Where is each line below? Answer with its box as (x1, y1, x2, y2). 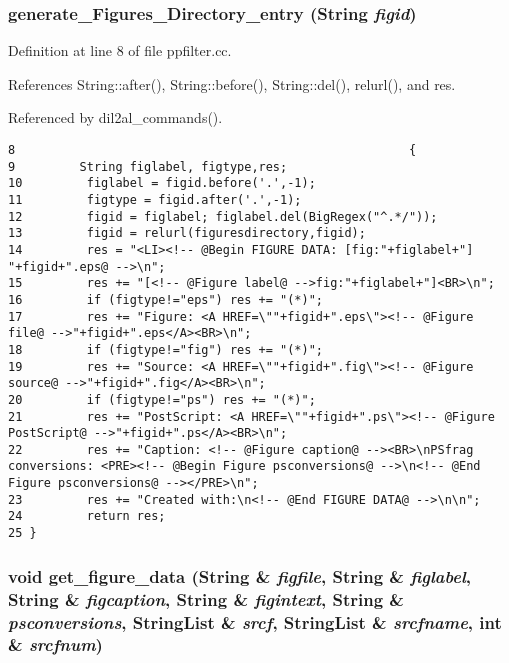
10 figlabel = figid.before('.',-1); (8, 176, 316, 191)
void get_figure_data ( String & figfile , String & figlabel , (8, 563, 472, 588)
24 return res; (8, 509, 166, 524)
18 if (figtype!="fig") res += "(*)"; (8, 342, 323, 357)
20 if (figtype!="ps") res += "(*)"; (8, 392, 316, 407)
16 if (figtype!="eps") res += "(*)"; (8, 292, 323, 307)
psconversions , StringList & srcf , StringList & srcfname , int (8, 609, 502, 634)
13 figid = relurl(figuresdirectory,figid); (8, 226, 366, 241)
